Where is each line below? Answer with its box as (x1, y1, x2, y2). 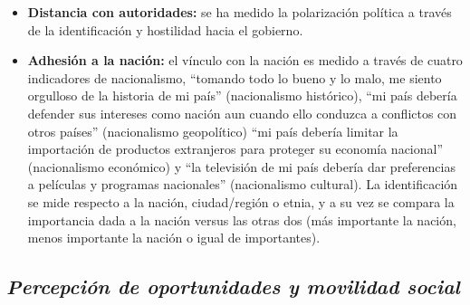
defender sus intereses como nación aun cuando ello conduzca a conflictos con (27, 103, 457, 122)
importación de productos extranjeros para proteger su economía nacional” (27, 139, 444, 158)
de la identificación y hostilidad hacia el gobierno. (27, 20, 303, 39)
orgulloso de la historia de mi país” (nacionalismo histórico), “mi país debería (27, 86, 457, 105)
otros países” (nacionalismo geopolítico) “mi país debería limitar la (27, 121, 398, 140)
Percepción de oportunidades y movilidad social (6, 272, 460, 300)
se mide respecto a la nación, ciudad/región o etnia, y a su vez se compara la (27, 192, 455, 211)
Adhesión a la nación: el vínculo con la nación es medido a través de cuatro (27, 51, 463, 70)
